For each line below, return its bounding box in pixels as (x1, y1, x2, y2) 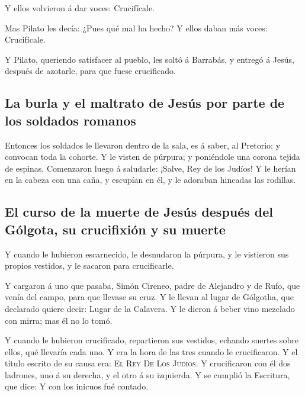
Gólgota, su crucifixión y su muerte (5, 220, 226, 238)
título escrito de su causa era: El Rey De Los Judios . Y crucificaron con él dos (5, 357, 291, 369)
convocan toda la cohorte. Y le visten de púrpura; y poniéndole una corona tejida (5, 150, 300, 163)
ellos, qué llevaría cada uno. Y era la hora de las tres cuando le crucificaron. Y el (5, 345, 298, 358)
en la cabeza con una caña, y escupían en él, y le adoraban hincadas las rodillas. (5, 173, 296, 186)
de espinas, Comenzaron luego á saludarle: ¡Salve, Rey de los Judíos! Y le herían (5, 162, 296, 174)
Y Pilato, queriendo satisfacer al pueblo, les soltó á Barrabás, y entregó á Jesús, (5, 53, 294, 65)
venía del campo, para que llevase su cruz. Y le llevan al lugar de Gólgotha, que (5, 291, 294, 303)
